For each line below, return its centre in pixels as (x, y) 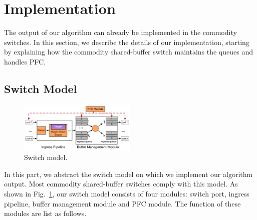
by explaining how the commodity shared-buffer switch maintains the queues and (128, 52)
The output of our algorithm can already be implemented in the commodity (120, 32)
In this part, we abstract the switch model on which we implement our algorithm (128, 174)
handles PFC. (25, 61)
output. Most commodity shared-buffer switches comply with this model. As (121, 184)
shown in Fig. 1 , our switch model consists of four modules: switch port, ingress (127, 193)
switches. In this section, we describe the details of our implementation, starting (127, 42)
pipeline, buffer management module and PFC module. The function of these (122, 203)
